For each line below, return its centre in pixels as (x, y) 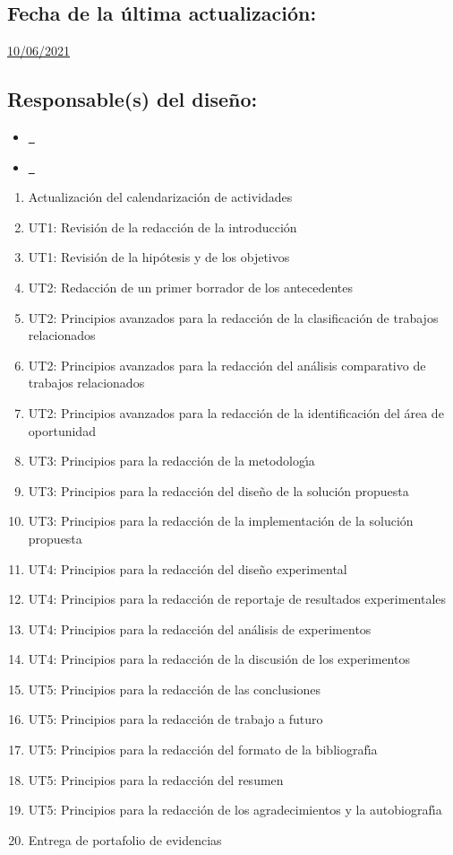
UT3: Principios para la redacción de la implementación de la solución (221, 521)
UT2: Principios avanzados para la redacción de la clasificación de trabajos (233, 317)
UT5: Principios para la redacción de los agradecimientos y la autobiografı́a (235, 810)
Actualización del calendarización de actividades (160, 197)
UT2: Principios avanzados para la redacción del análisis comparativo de (227, 365)
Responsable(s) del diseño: (132, 99)
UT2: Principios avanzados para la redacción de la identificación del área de (236, 412)
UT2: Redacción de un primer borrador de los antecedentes (190, 287)
